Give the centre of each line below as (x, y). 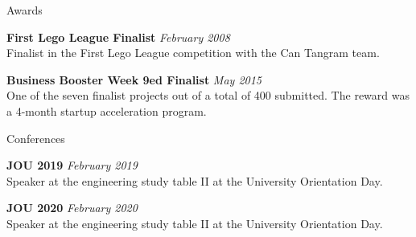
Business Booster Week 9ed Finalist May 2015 (134, 79)
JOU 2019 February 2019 (72, 165)
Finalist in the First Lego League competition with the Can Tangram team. (193, 53)
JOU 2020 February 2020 (72, 208)
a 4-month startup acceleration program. (107, 110)
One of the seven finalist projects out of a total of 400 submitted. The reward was (208, 95)
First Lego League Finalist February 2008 (118, 37)
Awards (25, 10)
